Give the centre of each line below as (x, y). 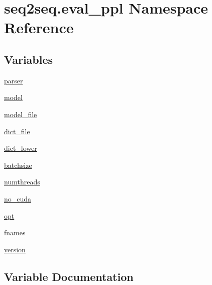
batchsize (18, 165)
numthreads (22, 182)
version (15, 249)
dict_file (17, 131)
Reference (39, 27)
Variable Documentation (69, 276)
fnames (15, 232)
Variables (29, 59)
